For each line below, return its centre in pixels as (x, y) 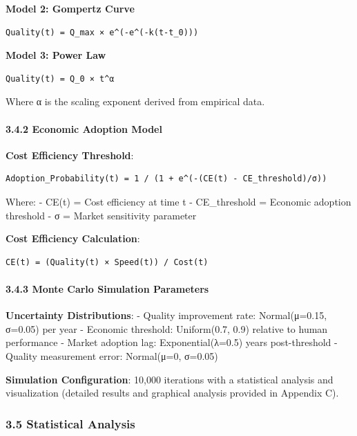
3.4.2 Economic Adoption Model (84, 128)
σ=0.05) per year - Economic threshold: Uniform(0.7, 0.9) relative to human (167, 328)
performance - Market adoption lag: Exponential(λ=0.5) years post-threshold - (172, 342)
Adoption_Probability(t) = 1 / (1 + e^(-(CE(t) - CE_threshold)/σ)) (166, 179)
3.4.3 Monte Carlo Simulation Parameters (107, 288)
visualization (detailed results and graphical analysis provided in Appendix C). (172, 393)
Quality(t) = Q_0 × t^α (60, 79)
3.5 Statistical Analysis (70, 423)
